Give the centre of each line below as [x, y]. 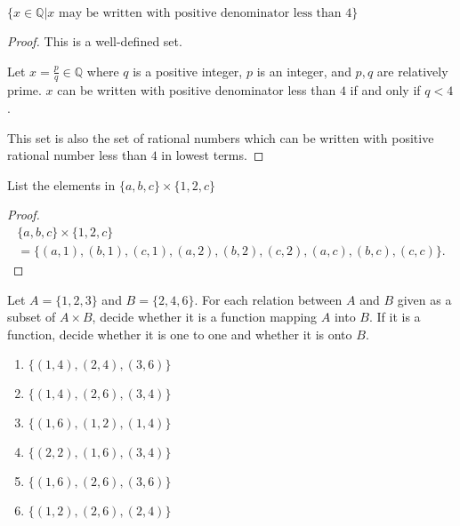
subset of [32, 317]
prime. [24, 90]
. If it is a [395, 317]
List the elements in [61, 184]
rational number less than [77, 155]
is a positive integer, [188, 71]
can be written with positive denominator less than [197, 90]
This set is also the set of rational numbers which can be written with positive [221, 137]
